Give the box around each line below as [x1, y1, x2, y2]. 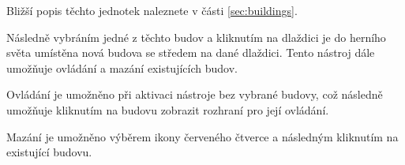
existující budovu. [6, 144, 92, 160]
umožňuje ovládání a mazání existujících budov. [6, 59, 238, 76]
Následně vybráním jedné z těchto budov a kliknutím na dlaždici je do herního [6, 28, 386, 45]
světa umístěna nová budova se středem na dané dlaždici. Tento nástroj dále [6, 44, 375, 61]
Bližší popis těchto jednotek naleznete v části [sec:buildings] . [6, 2, 298, 18]
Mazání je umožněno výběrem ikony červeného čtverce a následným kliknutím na [6, 128, 399, 144]
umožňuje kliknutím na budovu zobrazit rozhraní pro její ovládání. [6, 101, 329, 118]
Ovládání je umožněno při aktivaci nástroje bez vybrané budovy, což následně [6, 86, 383, 103]
